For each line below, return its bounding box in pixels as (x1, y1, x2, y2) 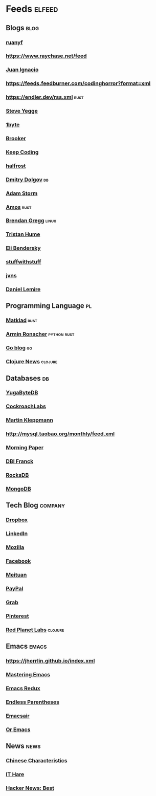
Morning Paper (6, 444, 44, 451)
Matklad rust (6, 317, 38, 324)
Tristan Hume (6, 231, 40, 238)
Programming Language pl (6, 301, 92, 310)
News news (6, 741, 41, 750)
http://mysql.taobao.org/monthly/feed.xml (6, 430, 115, 437)
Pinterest (6, 612, 29, 620)
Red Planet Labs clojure (6, 626, 64, 633)
